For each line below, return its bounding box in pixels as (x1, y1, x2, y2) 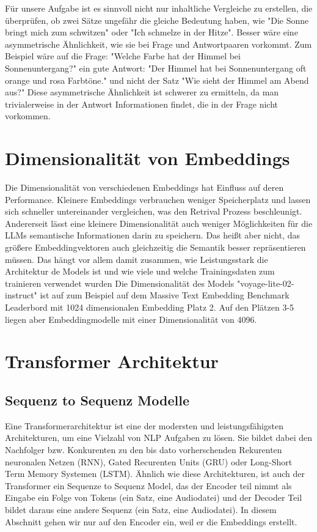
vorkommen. (5, 109, 51, 122)
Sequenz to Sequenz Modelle (5, 390, 189, 409)
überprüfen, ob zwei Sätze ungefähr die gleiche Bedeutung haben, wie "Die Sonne (5, 13, 309, 26)
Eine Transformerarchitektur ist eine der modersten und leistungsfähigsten (5, 419, 283, 432)
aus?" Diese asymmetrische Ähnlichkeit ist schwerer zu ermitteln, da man (5, 86, 279, 98)
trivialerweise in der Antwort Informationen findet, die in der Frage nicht (5, 97, 279, 110)
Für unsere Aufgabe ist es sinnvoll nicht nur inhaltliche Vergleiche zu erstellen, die (5, 2, 313, 14)
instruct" (5, 289, 37, 301)
